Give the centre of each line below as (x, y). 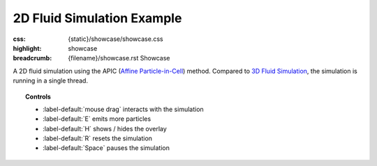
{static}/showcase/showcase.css (116, 39)
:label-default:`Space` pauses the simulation (106, 148)
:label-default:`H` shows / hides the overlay (105, 128)
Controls (38, 97)
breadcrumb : (32, 58)
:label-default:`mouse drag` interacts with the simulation (123, 109)
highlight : (27, 48)
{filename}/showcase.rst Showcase (119, 58)
